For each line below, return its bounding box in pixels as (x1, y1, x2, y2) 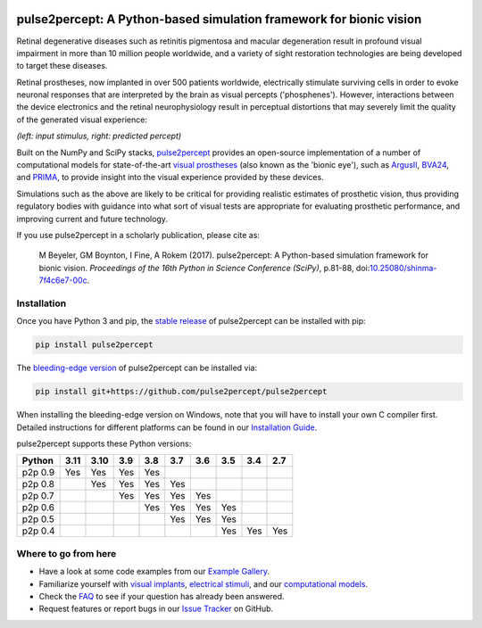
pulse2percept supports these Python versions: (16, 438, 192, 450)
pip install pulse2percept (35, 340, 154, 350)
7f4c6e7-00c (38, 275, 88, 285)
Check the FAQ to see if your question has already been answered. (38, 591, 285, 601)
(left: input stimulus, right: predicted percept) (16, 130, 182, 142)
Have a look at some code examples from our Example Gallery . (38, 566, 270, 577)
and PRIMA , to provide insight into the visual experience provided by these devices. (16, 172, 325, 183)
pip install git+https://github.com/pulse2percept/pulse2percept (35, 386, 328, 397)
